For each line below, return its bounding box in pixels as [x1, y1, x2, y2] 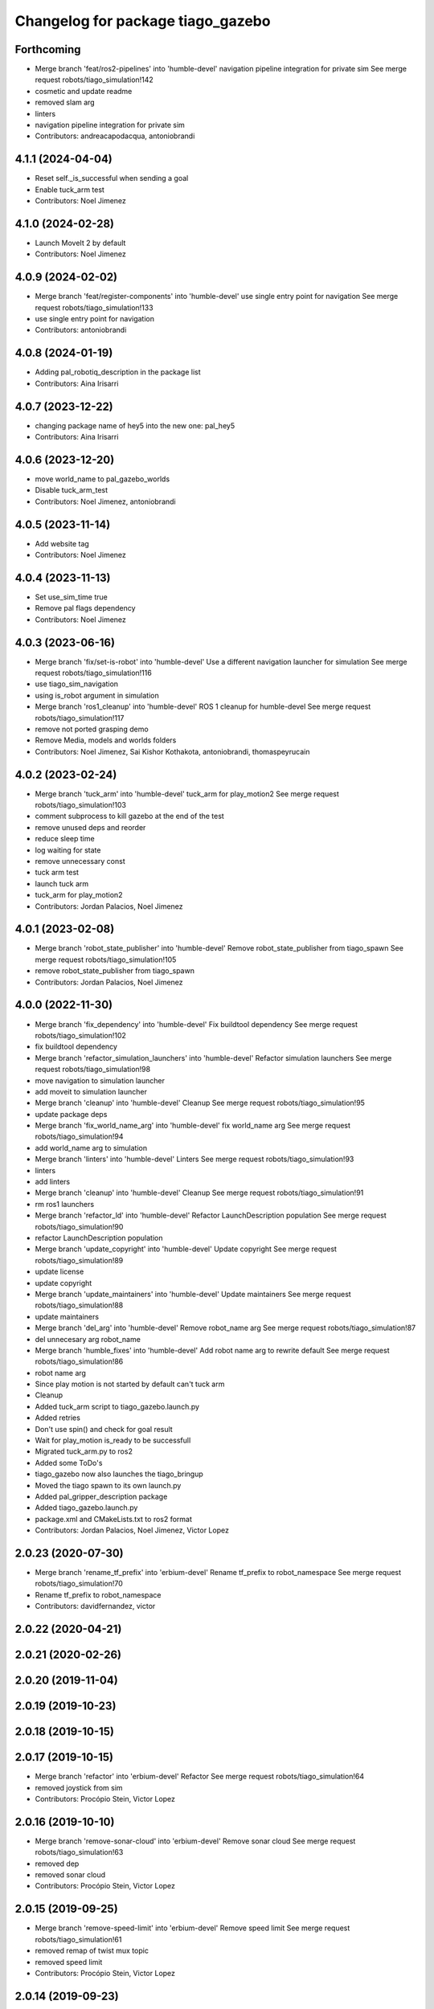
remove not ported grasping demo [35, 724, 149, 734]
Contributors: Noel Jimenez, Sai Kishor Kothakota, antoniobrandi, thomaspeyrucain [35, 747, 310, 756]
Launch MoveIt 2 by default [35, 238, 126, 248]
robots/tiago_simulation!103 [35, 800, 126, 810]
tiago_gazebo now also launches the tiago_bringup [35, 1469, 204, 1479]
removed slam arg [35, 97, 96, 108]
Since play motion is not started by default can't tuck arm [35, 1379, 225, 1389]
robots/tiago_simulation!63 [35, 1847, 124, 1857]
